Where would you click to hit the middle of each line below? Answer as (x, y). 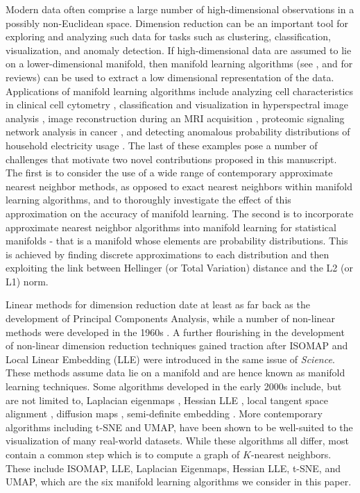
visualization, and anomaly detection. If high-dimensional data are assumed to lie (179, 50)
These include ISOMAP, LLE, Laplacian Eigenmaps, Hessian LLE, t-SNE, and (173, 468)
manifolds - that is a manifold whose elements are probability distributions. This (177, 241)
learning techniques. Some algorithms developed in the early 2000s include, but (174, 386)
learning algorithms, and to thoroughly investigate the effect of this (148, 200)
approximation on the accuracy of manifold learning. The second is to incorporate (180, 213)
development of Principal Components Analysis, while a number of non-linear (171, 318)
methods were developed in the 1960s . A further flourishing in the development (175, 332)
